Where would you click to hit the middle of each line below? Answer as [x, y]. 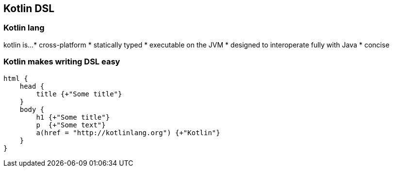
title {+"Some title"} [79, 94]
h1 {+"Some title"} [73, 117]
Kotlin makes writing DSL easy [62, 62]
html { [16, 78]
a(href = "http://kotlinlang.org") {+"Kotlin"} [128, 132]
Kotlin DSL [29, 8]
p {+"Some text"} [71, 125]
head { [32, 86]
